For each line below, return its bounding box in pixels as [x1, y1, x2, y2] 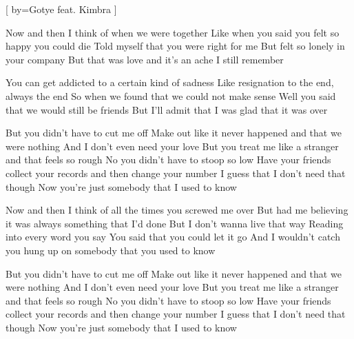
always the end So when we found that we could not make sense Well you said [6, 88, 336, 103]
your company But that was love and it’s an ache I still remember [6, 52, 284, 66]
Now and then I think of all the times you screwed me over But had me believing [6, 203, 348, 217]
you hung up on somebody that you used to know [6, 243, 216, 257]
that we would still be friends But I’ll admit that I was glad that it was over [6, 102, 328, 116]
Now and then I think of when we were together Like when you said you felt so [6, 25, 340, 39]
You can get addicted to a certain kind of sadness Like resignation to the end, [6, 75, 334, 90]
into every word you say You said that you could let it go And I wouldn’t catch [6, 229, 340, 244]
